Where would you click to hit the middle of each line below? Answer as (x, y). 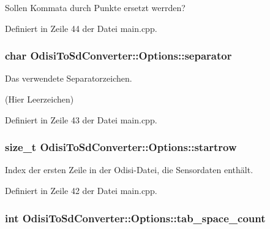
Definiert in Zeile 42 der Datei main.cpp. (81, 190)
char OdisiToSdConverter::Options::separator (118, 56)
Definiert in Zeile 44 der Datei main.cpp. (81, 28)
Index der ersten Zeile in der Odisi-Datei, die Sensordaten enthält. (129, 170)
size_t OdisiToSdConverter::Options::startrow (121, 147)
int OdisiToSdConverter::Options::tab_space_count (135, 218)
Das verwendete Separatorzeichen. (69, 78)
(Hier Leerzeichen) (39, 99)
